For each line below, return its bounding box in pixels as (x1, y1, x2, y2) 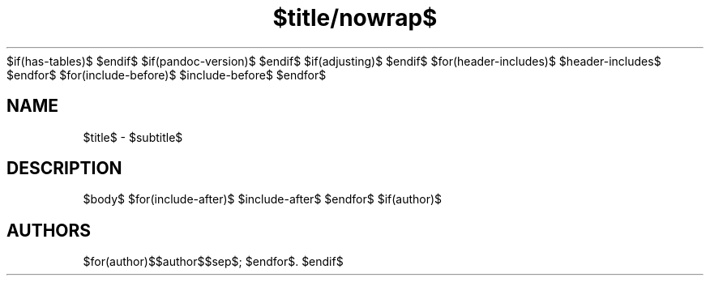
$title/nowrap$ (272, 4, 438, 32)
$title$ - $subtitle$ (83, 130, 183, 144)
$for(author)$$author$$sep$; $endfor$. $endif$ (83, 254, 344, 269)
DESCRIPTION (6, 158, 122, 179)
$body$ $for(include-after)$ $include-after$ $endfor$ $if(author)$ (83, 192, 443, 207)
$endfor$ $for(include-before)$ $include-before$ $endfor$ (6, 67, 327, 82)
